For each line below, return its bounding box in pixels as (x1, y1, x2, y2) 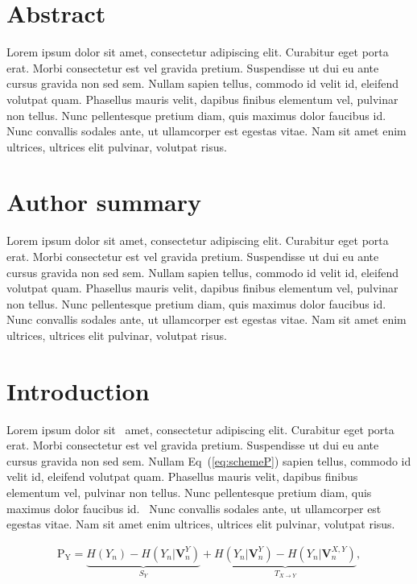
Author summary (6, 185, 202, 218)
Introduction (6, 374, 150, 407)
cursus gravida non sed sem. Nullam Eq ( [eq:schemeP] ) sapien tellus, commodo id (6, 452, 411, 469)
